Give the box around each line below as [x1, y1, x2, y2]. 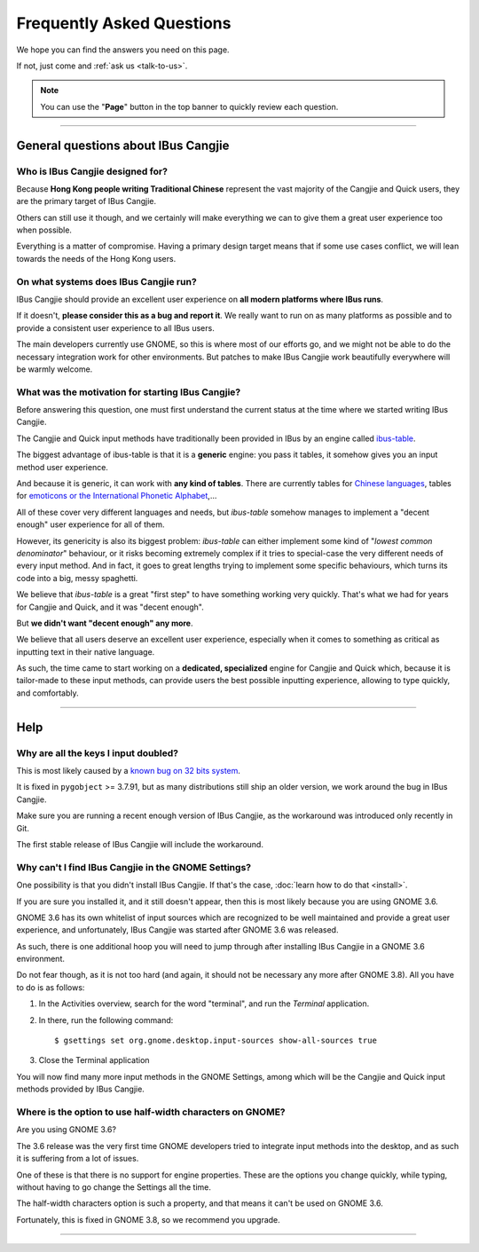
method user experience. [16, 461, 108, 472]
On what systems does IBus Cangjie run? [16, 275, 197, 287]
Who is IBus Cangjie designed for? [16, 165, 169, 177]
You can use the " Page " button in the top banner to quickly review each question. [40, 101, 339, 112]
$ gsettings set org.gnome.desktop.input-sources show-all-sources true [54, 1035, 377, 1046]
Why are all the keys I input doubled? [16, 746, 179, 759]
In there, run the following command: [38, 1014, 174, 1025]
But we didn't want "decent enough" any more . [16, 618, 194, 628]
